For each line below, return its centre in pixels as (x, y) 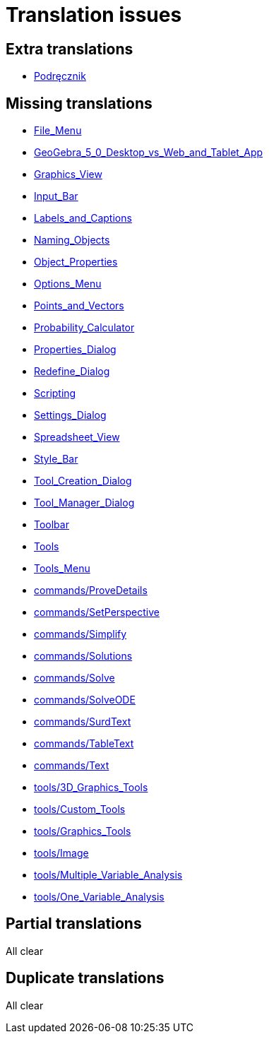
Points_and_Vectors (79, 306)
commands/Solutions (83, 656)
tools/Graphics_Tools (83, 831)
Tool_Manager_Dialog (84, 503)
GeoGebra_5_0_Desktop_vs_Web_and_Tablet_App (149, 153)
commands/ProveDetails (91, 590)
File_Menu (58, 131)
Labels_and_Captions (83, 218)
